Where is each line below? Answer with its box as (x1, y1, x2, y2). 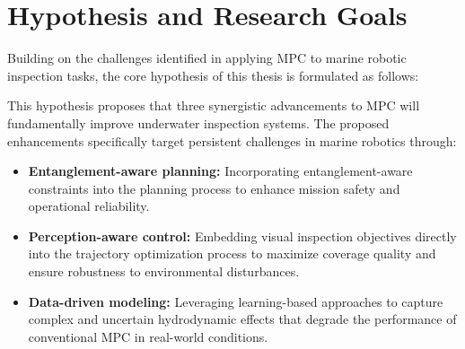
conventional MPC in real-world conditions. (28, 327, 268, 345)
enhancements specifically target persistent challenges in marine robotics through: (7, 131, 457, 150)
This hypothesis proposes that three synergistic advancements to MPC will (7, 96, 420, 115)
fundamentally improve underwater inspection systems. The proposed (7, 113, 390, 132)
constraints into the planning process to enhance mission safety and (28, 179, 400, 197)
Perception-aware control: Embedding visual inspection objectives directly (28, 226, 457, 245)
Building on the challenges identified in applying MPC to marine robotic (7, 48, 407, 67)
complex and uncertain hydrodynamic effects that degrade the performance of (28, 310, 457, 328)
